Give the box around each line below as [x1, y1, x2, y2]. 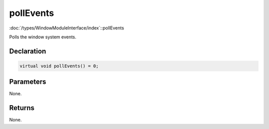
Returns [9, 104, 35, 112]
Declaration [9, 47, 46, 55]
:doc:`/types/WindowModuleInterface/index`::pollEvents [9, 25, 125, 31]
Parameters [9, 78, 46, 86]
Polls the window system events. [9, 34, 77, 40]
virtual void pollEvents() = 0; [19, 63, 99, 69]
